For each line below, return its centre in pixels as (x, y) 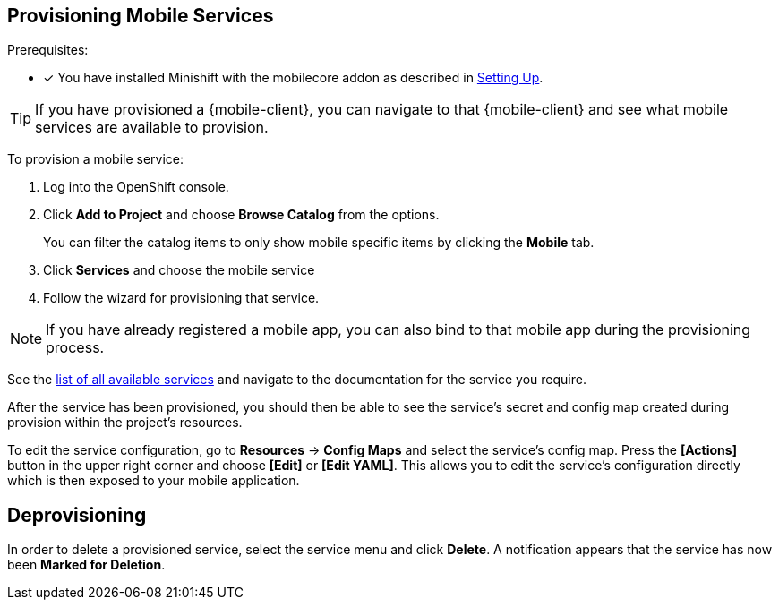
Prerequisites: (48, 50)
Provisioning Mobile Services (141, 16)
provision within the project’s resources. (125, 423)
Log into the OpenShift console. (136, 187)
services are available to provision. (152, 128)
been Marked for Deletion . (86, 565)
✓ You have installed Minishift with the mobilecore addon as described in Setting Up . (293, 78)
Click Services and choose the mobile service (179, 270)
